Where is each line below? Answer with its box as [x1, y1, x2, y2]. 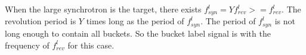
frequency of [5, 38, 50, 51]
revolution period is [5, 15, 76, 27]
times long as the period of [86, 15, 184, 27]
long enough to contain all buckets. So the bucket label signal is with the [5, 27, 271, 39]
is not [274, 15, 296, 27]
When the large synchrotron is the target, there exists [5, 3, 202, 15]
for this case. [67, 38, 115, 51]
